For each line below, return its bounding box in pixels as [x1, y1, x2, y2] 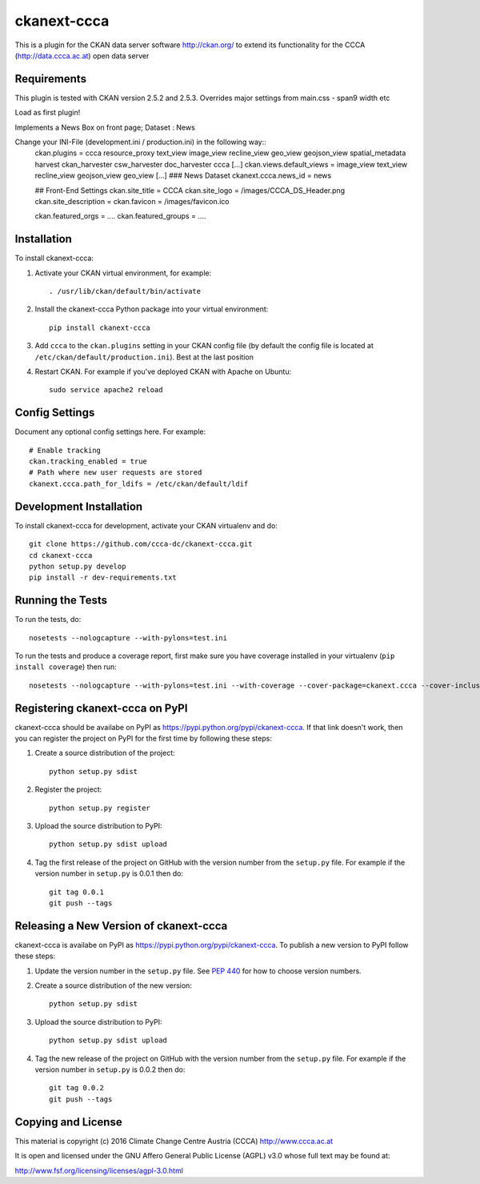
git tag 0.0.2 [49, 1083, 104, 1093]
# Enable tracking [29, 445, 102, 455]
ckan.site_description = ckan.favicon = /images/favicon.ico [34, 196, 230, 206]
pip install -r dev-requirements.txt [29, 573, 178, 582]
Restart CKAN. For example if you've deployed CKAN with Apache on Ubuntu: [34, 367, 292, 376]
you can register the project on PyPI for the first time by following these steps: [14, 733, 272, 744]
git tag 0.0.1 [49, 887, 104, 897]
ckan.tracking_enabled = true [29, 457, 148, 466]
